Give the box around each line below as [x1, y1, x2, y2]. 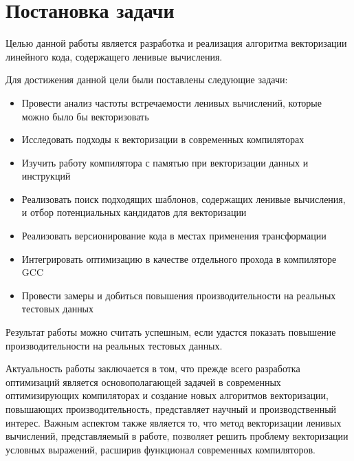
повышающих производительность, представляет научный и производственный [5, 402, 337, 416]
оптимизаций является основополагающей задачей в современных [5, 374, 281, 389]
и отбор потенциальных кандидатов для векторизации [21, 205, 247, 219]
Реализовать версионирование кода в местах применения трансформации [21, 228, 327, 243]
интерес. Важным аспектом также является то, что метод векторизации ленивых [5, 415, 342, 429]
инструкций [21, 169, 71, 183]
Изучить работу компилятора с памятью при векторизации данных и [21, 155, 309, 169]
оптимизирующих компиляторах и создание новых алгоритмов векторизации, [5, 388, 329, 403]
